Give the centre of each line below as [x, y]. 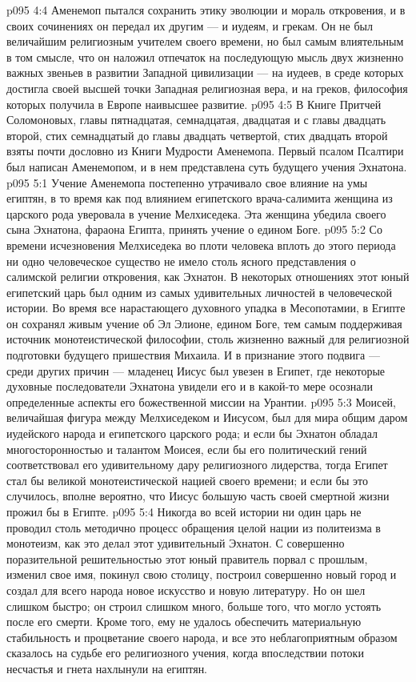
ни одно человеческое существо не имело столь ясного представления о [181, 261]
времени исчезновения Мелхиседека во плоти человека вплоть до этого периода [201, 245]
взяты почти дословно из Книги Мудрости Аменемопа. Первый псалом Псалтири [205, 151]
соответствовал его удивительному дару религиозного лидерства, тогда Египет [197, 465]
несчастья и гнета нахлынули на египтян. [107, 668]
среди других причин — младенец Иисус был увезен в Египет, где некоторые [196, 370]
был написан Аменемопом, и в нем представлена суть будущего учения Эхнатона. [207, 166]
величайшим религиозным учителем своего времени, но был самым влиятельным [205, 41]
